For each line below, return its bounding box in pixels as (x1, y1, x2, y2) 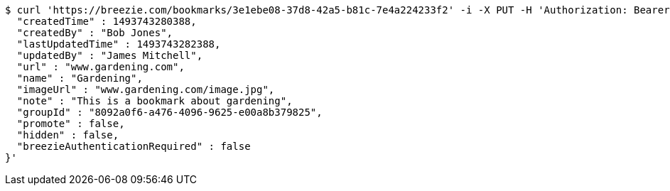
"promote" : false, (16, 118, 125, 129)
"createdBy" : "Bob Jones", (16, 27, 173, 38)
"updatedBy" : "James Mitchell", (16, 50, 203, 61)
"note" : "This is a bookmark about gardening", (16, 95, 293, 107)
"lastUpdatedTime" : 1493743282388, (16, 38, 221, 50)
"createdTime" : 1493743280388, (16, 16, 197, 27)
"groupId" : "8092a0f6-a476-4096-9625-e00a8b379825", (16, 107, 323, 118)
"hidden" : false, (16, 129, 119, 141)
